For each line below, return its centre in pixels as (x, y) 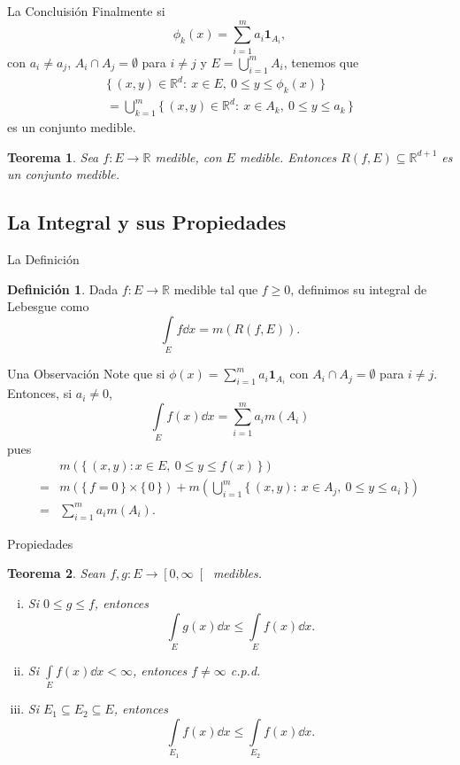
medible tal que (216, 289)
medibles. (238, 573)
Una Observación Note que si (86, 374)
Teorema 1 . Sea (53, 156)
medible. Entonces (288, 156)
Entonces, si (40, 393)
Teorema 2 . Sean (57, 573)
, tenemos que (321, 62)
